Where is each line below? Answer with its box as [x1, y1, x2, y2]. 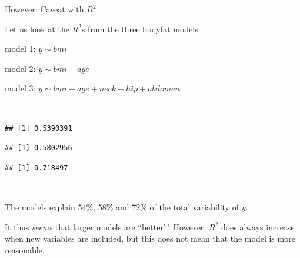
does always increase [221, 220, 295, 233]
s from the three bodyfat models [81, 22, 198, 35]
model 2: [5, 62, 36, 74]
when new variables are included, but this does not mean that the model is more [5, 232, 295, 244]
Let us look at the [5, 22, 69, 35]
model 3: [5, 82, 36, 94]
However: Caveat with [5, 3, 84, 15]
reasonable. [5, 243, 45, 256]
